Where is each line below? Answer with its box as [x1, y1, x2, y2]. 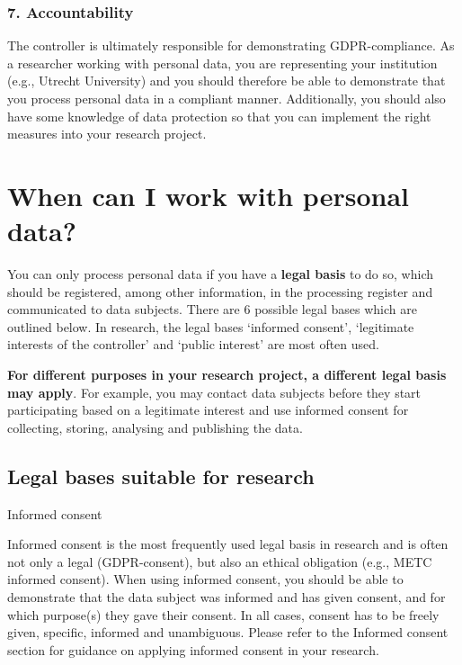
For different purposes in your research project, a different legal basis [7, 365, 447, 384]
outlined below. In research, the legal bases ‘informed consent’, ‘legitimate [7, 317, 414, 336]
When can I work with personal [7, 176, 409, 213]
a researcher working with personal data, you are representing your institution [7, 53, 438, 72]
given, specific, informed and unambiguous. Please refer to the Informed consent [7, 623, 449, 642]
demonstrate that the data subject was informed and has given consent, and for [7, 588, 446, 607]
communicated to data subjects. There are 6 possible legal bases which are [7, 300, 417, 319]
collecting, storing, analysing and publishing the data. [7, 418, 303, 436]
